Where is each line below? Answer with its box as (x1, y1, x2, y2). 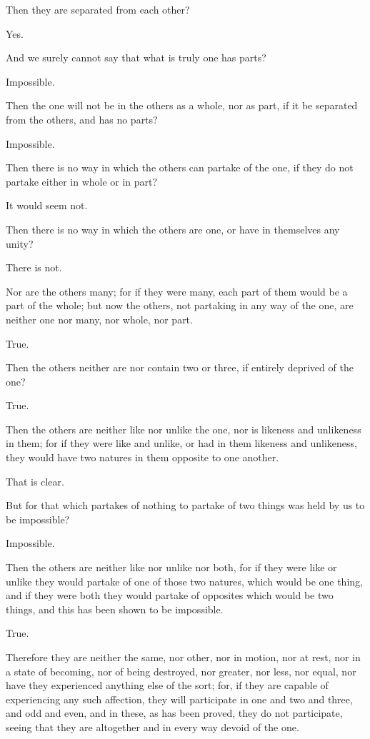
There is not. (6, 260, 62, 275)
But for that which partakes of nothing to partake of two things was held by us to (6, 498, 365, 513)
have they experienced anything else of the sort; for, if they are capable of (6, 678, 329, 693)
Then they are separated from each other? (6, 2, 190, 16)
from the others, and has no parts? (6, 111, 158, 126)
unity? (6, 236, 34, 251)
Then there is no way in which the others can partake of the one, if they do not (6, 160, 354, 175)
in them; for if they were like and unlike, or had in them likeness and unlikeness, (6, 436, 357, 451)
